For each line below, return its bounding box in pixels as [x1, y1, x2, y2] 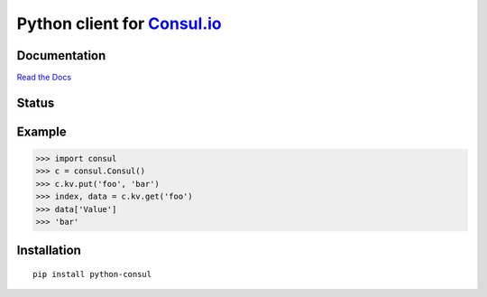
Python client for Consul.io [16, 14, 222, 33]
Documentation [16, 48, 106, 63]
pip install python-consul [32, 269, 152, 280]
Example [16, 124, 67, 139]
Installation [16, 243, 81, 258]
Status [16, 95, 55, 110]
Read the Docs [16, 72, 72, 83]
